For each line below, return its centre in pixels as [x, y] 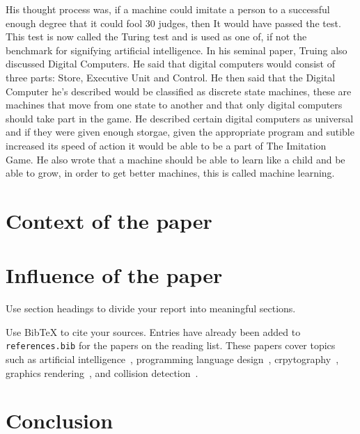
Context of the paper [109, 220]
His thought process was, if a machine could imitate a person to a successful [168, 9]
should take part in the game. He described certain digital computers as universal [180, 118]
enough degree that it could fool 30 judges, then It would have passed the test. [173, 23]
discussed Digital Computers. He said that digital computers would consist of [170, 64]
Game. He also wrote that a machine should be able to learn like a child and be [175, 159]
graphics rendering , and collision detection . [102, 372]
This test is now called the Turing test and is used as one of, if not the [156, 37]
